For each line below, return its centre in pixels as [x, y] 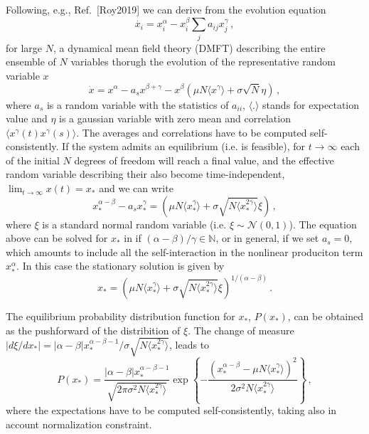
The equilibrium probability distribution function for [121, 316]
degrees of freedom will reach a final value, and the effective [204, 160]
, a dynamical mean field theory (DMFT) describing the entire [189, 47]
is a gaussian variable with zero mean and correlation [175, 118]
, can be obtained [326, 316]
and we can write [136, 188]
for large [24, 47]
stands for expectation [311, 104]
